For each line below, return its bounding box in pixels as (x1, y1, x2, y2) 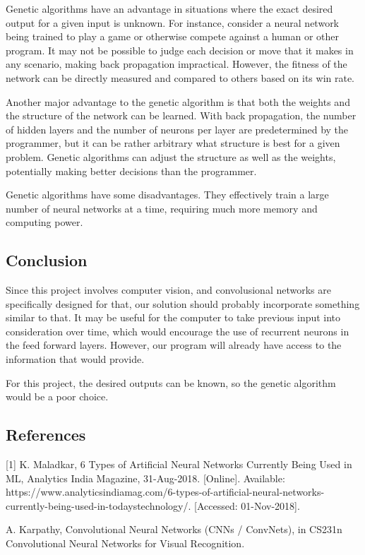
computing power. (6, 215, 83, 229)
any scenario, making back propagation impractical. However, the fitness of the (6, 56, 347, 71)
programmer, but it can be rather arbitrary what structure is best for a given (6, 136, 340, 150)
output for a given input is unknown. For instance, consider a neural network (6, 15, 340, 30)
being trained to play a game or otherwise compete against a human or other (6, 29, 340, 44)
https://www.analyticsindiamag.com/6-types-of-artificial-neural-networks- (6, 484, 325, 499)
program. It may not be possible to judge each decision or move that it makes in (6, 42, 354, 57)
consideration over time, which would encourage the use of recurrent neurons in (6, 323, 349, 338)
